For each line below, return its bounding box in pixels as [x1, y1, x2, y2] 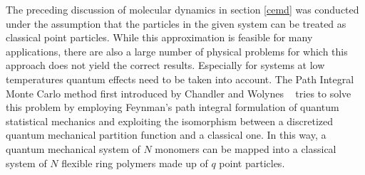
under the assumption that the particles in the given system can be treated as [6, 16, 346, 31]
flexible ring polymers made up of [61, 155, 208, 170]
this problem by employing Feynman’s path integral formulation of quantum [6, 100, 339, 115]
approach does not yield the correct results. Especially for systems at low [6, 58, 325, 73]
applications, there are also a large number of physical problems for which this [6, 43, 348, 58]
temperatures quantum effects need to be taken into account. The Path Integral [6, 71, 354, 86]
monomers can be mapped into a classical [155, 141, 336, 156]
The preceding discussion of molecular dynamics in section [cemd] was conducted [6, 2, 359, 16]
